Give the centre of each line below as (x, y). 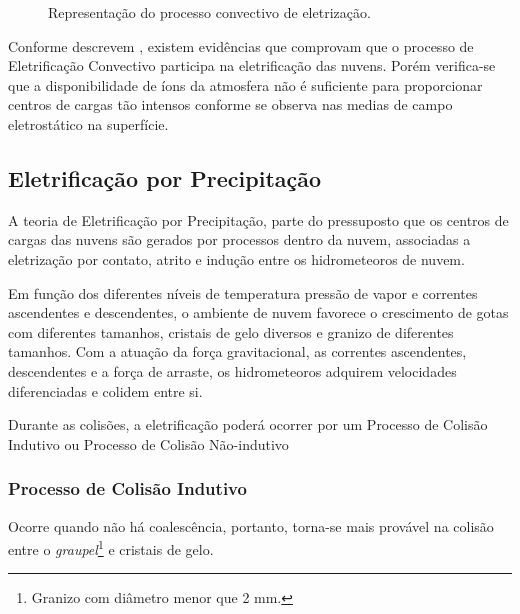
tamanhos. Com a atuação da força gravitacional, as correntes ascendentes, (237, 351)
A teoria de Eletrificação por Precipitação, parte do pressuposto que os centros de (258, 219)
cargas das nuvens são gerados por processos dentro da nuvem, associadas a (239, 239)
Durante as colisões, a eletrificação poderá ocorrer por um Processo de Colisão (248, 424)
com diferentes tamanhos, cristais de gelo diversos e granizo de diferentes (231, 331)
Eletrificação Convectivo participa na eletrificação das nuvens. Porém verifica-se (252, 65)
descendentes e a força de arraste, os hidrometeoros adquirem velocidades (232, 370)
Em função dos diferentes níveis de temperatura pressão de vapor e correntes (243, 292)
